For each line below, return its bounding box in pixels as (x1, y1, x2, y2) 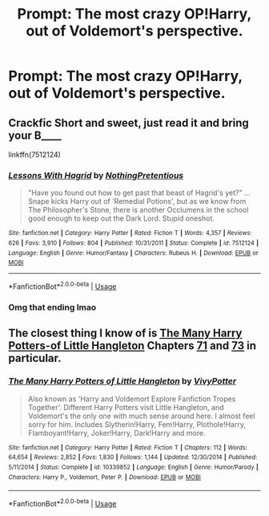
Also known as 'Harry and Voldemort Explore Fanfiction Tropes (27, 394, 236, 404)
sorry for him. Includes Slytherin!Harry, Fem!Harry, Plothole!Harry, (27, 419, 247, 429)
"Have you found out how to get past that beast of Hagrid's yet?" (27, 188, 243, 197)
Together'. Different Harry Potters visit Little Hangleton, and (27, 402, 224, 412)
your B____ (8, 128, 62, 142)
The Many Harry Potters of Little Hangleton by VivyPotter (8, 376, 237, 387)
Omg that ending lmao (8, 302, 97, 313)
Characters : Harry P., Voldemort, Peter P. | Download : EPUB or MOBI (8, 473, 202, 481)
